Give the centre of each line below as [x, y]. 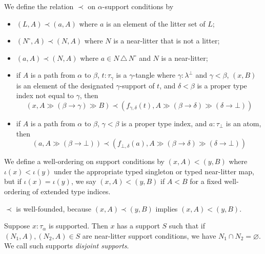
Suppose [17, 226]
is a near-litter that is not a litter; [167, 41]
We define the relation [39, 6]
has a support [138, 226]
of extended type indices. [72, 191]
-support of [137, 85]
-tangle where [154, 75]
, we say [84, 181]
